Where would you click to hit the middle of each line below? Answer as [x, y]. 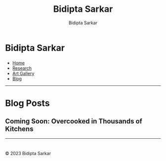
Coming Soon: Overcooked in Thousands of [74, 121]
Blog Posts [28, 103]
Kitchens [19, 129]
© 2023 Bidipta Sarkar [28, 154]
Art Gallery [23, 73]
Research [22, 68]
